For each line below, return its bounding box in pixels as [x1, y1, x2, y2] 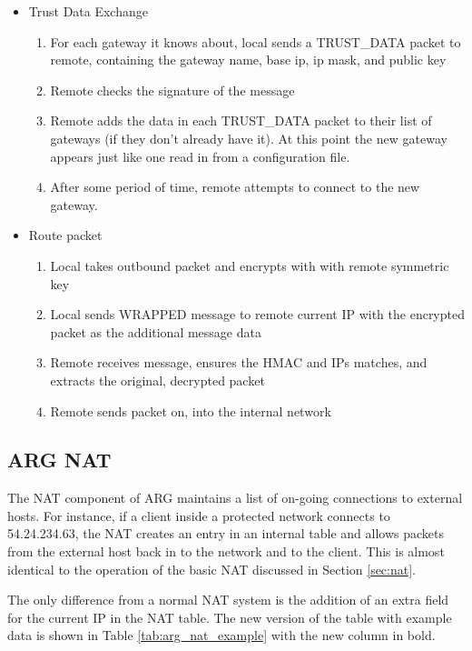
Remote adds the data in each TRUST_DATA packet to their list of [50, 111, 432, 130]
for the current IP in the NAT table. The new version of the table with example [7, 607, 452, 626]
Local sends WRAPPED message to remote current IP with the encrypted [50, 305, 465, 324]
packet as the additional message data [50, 322, 261, 341]
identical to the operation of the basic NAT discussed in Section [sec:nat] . [7, 559, 417, 578]
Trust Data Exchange [28, 2, 148, 20]
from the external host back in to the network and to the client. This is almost [7, 542, 445, 561]
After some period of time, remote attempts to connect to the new [50, 177, 420, 196]
